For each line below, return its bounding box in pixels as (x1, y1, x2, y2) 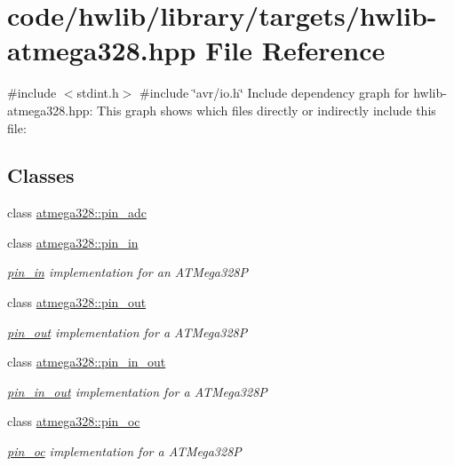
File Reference (205, 32, 386, 68)
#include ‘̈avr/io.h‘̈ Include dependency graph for (139, 83, 410, 102)
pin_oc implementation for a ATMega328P (7, 442, 242, 461)
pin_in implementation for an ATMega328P (7, 263, 248, 281)
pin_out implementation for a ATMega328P (7, 322, 248, 341)
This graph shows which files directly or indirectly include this (97, 100, 436, 119)
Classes (7, 162, 75, 189)
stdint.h (76, 83, 119, 102)
